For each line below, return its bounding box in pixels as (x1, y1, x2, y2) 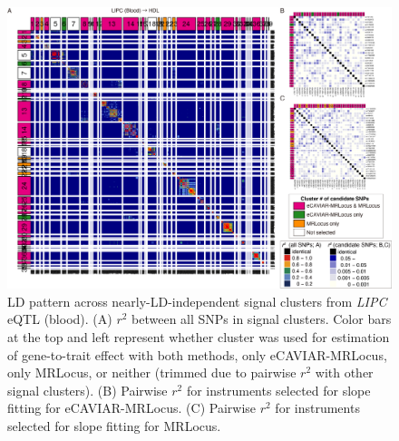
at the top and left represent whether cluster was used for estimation (7, 327, 390, 346)
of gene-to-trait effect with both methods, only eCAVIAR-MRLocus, (7, 345, 387, 364)
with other (315, 363, 374, 382)
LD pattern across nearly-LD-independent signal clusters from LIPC (7, 291, 387, 310)
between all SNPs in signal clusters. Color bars (131, 309, 392, 328)
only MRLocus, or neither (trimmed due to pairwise (7, 363, 297, 382)
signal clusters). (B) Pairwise (7, 380, 168, 399)
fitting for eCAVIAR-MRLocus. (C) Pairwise (7, 398, 257, 417)
